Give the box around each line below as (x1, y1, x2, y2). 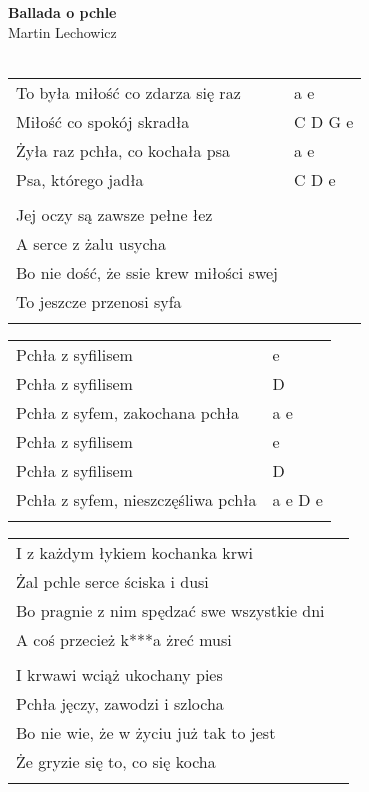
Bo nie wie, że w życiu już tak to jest (16, 720, 276, 744)
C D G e (294, 109, 354, 133)
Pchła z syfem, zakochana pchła (16, 400, 240, 424)
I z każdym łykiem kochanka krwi (16, 540, 253, 564)
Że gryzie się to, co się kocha (16, 749, 216, 773)
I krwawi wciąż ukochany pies (16, 662, 223, 686)
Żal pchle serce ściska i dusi (16, 569, 209, 593)
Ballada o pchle (8, 2, 117, 22)
